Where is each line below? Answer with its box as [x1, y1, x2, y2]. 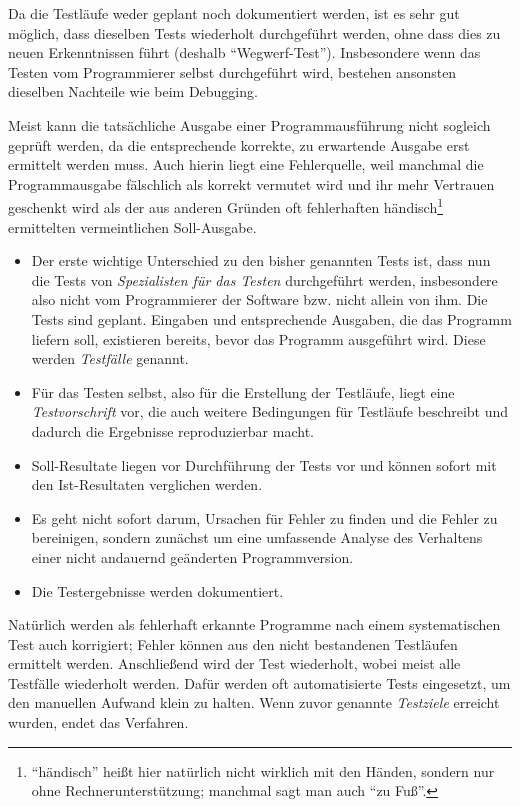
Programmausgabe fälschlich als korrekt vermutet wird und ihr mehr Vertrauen [8, 173, 495, 194]
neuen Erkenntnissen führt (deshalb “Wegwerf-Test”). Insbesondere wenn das [8, 42, 481, 63]
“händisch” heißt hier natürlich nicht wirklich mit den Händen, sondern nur [31, 760, 495, 781]
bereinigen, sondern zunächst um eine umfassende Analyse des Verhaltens [31, 527, 483, 548]
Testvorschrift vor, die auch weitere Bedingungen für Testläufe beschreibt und [31, 401, 509, 422]
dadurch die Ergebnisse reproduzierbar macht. [31, 420, 314, 441]
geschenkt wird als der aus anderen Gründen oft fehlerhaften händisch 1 [8, 194, 444, 217]
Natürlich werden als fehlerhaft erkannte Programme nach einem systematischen [8, 614, 501, 635]
